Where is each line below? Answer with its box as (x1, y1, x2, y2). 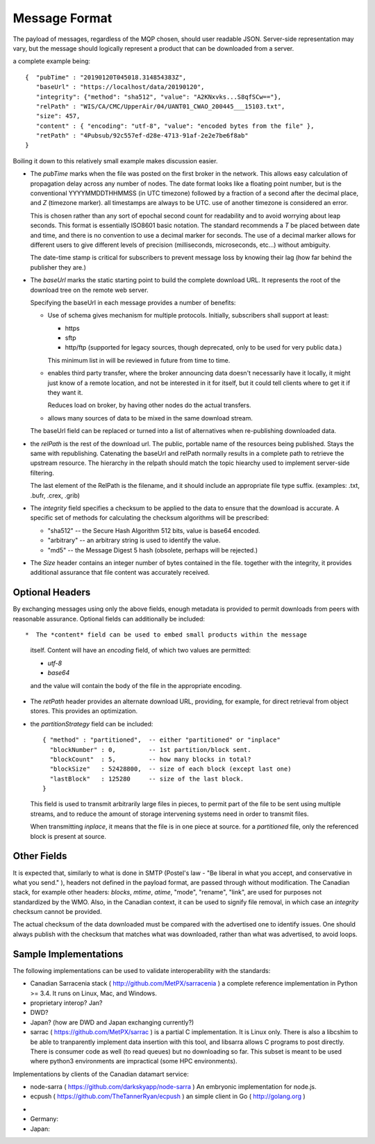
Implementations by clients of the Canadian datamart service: (12, 1070, 189, 1078)
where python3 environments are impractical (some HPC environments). (30, 1057, 237, 1065)
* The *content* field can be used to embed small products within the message (25, 630, 308, 639)
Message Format (12, 10, 112, 26)
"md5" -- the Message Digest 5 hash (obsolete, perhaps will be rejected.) (47, 546, 258, 554)
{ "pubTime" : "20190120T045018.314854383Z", (25, 73, 187, 81)
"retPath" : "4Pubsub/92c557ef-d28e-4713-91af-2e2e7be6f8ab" (35, 132, 249, 140)
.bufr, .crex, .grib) (30, 491, 80, 500)
